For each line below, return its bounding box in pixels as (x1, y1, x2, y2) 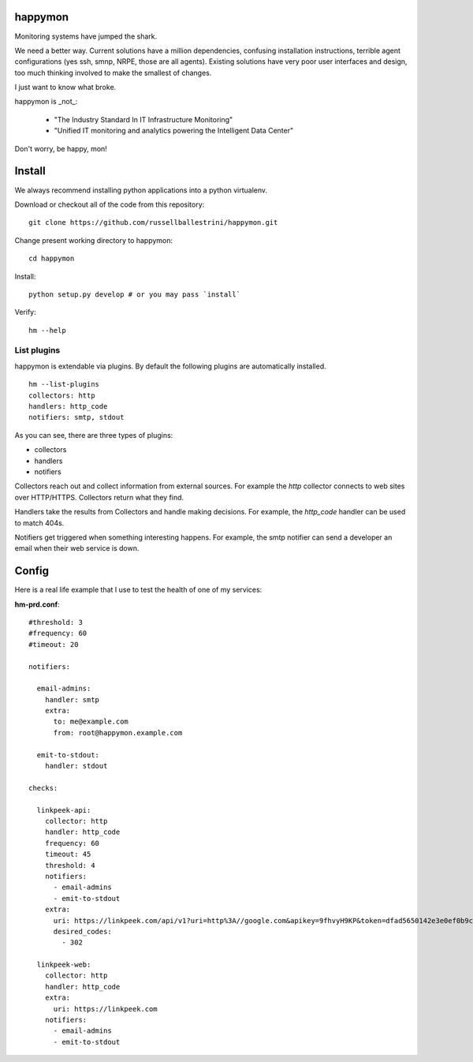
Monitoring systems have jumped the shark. (14, 32, 158, 41)
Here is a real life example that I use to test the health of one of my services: (14, 585, 263, 595)
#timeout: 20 (28, 640, 79, 649)
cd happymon (28, 254, 75, 264)
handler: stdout (44, 761, 108, 771)
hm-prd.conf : (14, 600, 60, 609)
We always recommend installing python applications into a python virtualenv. (14, 185, 268, 195)
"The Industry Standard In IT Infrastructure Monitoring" (54, 114, 233, 124)
